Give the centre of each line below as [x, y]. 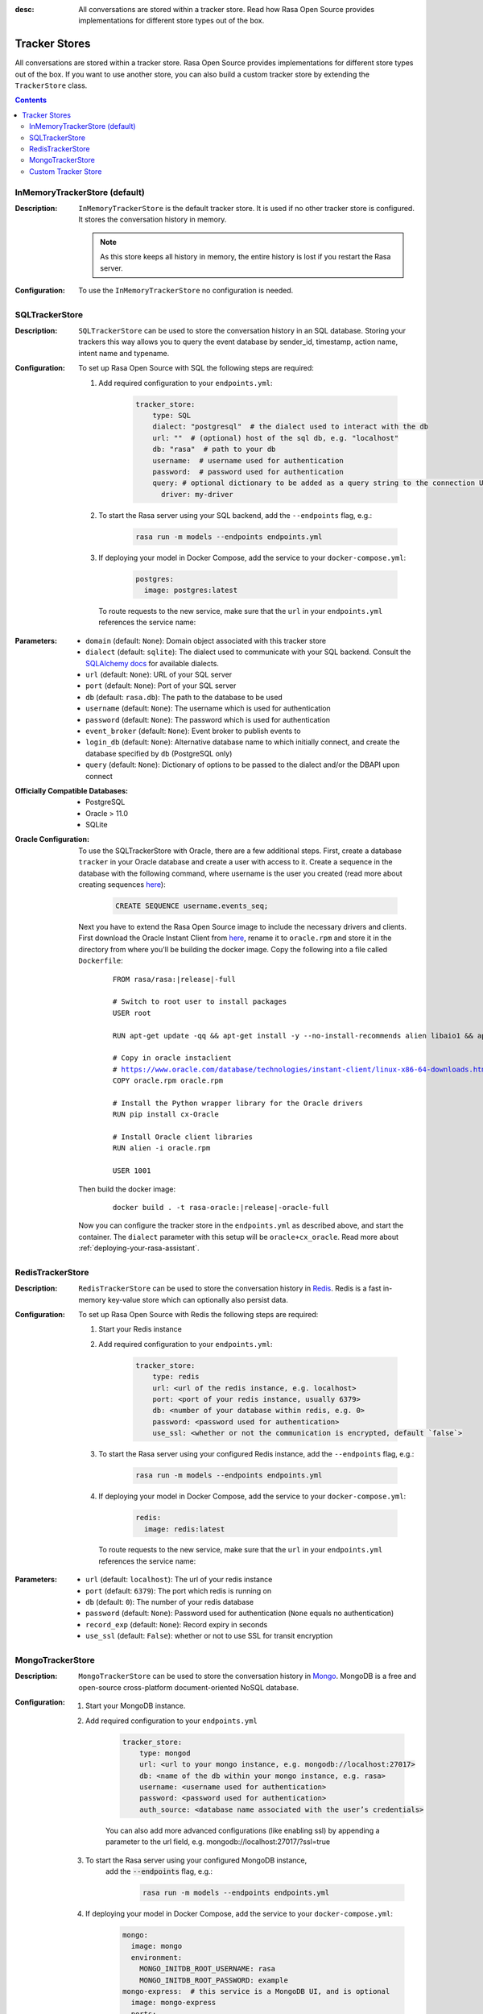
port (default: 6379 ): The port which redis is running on [179, 1590]
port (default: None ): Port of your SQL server [161, 686]
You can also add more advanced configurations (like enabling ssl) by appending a [243, 1830]
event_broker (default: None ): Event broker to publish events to [193, 731]
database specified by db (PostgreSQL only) [159, 753]
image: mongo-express [173, 2003]
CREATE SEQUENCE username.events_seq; [192, 906]
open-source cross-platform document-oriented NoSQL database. [189, 1687]
